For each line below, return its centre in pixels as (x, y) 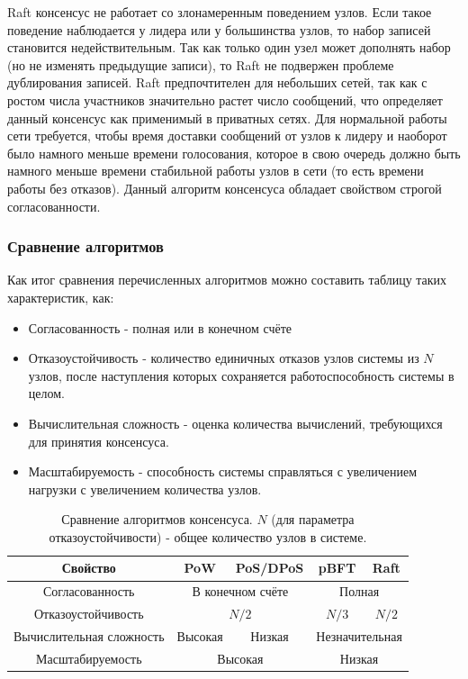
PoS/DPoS (270, 568)
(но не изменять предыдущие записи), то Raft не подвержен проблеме (201, 64)
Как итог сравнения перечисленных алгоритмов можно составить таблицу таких (227, 280)
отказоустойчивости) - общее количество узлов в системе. (208, 536)
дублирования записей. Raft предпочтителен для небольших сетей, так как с (217, 82)
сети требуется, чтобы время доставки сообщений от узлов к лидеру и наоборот (227, 136)
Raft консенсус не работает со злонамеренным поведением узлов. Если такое (220, 12)
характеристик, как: (61, 297)
